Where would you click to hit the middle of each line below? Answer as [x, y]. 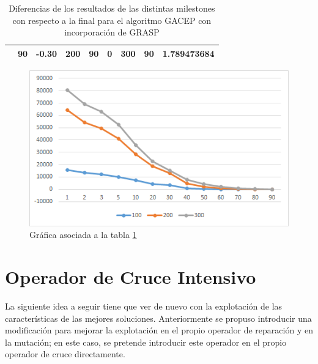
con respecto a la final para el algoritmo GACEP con [112, 20]
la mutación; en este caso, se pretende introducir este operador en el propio [146, 342]
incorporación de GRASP [112, 32]
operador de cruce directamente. [65, 354]
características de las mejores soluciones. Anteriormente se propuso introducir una [158, 318]
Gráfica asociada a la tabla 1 [83, 235]
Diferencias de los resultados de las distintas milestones [112, 8]
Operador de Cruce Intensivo [131, 277]
